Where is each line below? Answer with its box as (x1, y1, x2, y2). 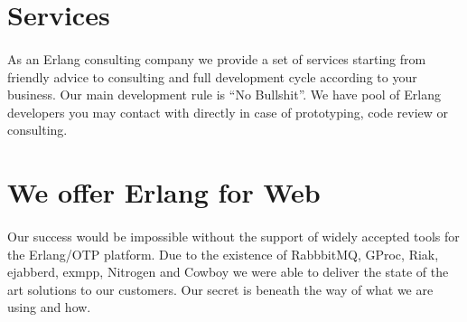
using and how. (7, 298, 91, 317)
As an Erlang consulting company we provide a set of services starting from (7, 49, 426, 68)
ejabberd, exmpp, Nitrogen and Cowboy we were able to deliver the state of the (7, 262, 449, 281)
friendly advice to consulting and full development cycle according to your (7, 67, 417, 86)
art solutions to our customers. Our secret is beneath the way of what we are (7, 279, 434, 298)
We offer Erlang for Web (7, 174, 321, 211)
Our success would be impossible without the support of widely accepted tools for (7, 226, 460, 245)
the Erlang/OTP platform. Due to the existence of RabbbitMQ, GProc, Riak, (7, 244, 439, 263)
